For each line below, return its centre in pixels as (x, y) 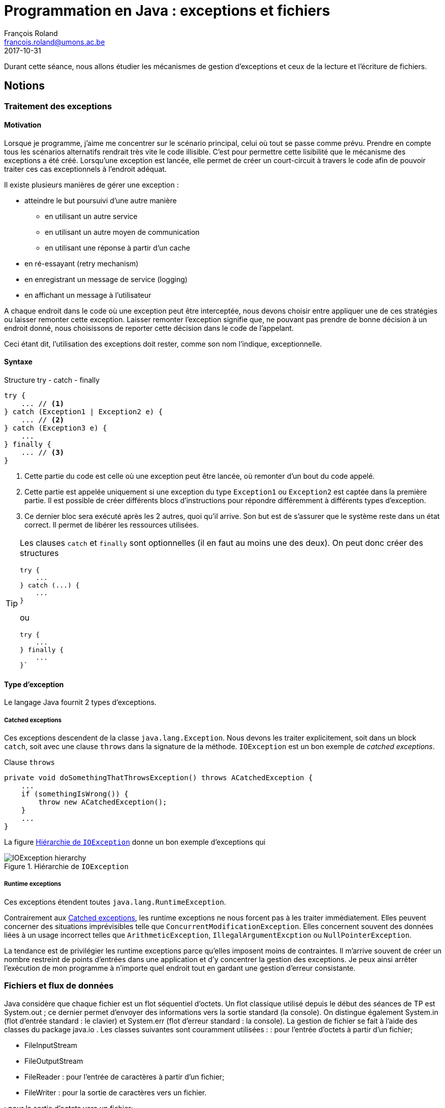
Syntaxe (18, 362)
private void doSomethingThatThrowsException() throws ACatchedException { (158, 778)
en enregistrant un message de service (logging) (106, 279)
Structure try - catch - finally (52, 380)
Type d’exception (34, 684)
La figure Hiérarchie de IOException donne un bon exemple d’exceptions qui (135, 842)
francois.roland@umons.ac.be (55, 42)
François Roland (31, 33)
